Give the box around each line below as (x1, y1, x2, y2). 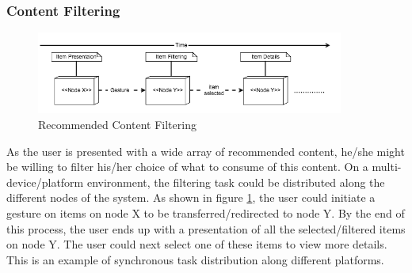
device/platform (6, 173, 84, 190)
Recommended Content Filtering (38, 116, 196, 133)
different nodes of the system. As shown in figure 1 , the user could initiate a (6, 189, 376, 206)
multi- (372, 158, 402, 175)
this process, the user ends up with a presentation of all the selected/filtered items (6, 220, 406, 237)
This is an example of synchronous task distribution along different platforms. (6, 251, 384, 267)
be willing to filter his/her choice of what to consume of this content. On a (6, 158, 368, 175)
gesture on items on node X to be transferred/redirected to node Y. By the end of (6, 205, 405, 222)
